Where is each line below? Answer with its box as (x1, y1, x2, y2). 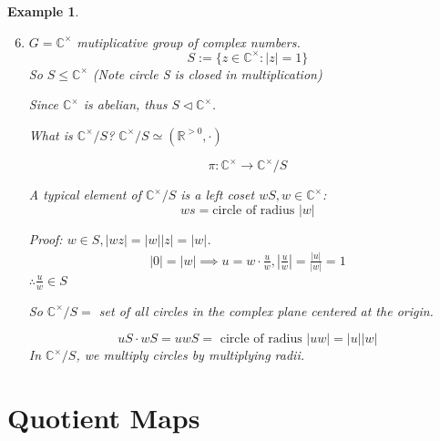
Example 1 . (7, 2, 79, 20)
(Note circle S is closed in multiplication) (92, 64, 322, 83)
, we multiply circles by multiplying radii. (76, 345, 304, 364)
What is (28, 125, 73, 144)
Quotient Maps (7, 398, 200, 436)
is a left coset (180, 185, 255, 204)
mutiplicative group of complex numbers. (77, 32, 301, 51)
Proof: (28, 229, 63, 248)
